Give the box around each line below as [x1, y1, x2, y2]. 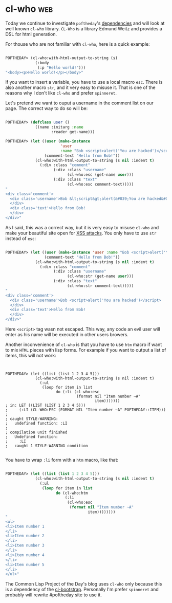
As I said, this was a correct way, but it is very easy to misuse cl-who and [5, 224, 159, 230]
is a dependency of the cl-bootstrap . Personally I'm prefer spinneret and [5, 587, 159, 593]
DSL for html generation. [5, 31, 57, 37]
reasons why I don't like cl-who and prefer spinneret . [5, 90, 117, 96]
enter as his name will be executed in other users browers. [5, 332, 129, 338]
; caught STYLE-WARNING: [5, 416, 58, 422]
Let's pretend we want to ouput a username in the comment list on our [5, 100, 154, 106]
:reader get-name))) [51, 130, 95, 135]
